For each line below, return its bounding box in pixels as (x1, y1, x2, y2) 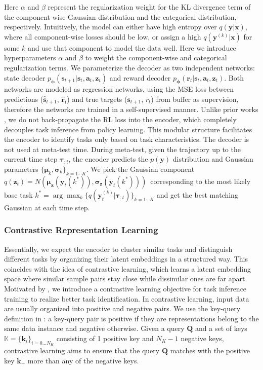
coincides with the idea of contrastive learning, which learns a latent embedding (4, 263, 251, 274)
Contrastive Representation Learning (4, 224, 158, 236)
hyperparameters (4, 52, 56, 63)
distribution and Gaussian (172, 154, 253, 164)
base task (4, 189, 33, 200)
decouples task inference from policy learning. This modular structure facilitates (4, 124, 252, 134)
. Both (224, 72, 244, 83)
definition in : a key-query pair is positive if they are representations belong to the (4, 313, 259, 323)
